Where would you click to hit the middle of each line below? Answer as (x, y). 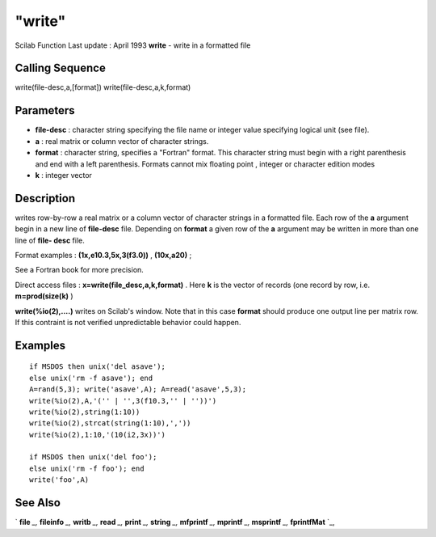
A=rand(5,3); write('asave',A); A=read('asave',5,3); (138, 389)
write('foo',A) (59, 480)
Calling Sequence (61, 68)
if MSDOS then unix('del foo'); (93, 457)
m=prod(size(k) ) (44, 296)
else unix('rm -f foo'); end (87, 468)
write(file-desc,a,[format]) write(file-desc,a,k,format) (103, 87)
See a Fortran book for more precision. (80, 270)
